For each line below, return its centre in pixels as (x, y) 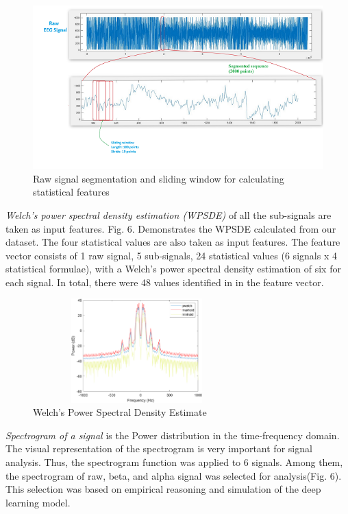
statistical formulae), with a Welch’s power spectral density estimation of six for (173, 269)
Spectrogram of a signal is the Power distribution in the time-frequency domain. (173, 435)
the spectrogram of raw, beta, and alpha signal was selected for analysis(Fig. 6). (174, 475)
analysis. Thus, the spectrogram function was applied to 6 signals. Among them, (174, 462)
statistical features (71, 192)
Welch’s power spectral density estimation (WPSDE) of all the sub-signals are (169, 214)
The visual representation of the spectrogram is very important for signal (159, 448)
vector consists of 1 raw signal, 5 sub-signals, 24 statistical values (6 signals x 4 (171, 255)
